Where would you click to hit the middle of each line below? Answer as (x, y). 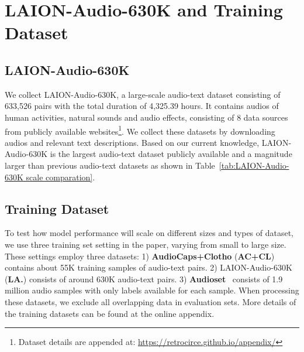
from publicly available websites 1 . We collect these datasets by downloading (140, 130)
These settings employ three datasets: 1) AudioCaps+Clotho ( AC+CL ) (140, 256)
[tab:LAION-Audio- (254, 165)
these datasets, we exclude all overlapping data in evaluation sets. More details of (151, 301)
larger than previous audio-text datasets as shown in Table (110, 165)
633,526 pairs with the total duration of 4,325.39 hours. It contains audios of (142, 106)
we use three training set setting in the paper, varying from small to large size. (146, 244)
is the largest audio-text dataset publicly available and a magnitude (171, 154)
